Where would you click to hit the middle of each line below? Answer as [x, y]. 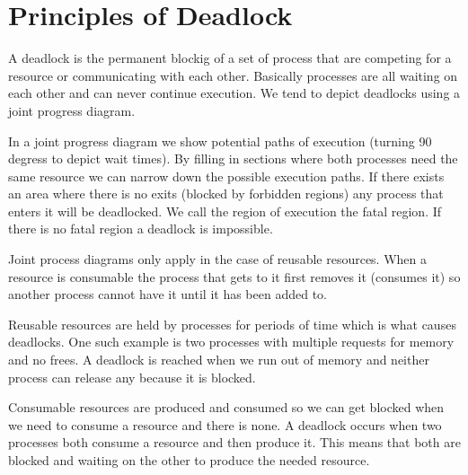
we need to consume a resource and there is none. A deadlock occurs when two [225, 424]
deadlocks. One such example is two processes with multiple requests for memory [231, 342]
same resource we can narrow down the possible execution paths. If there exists [226, 176]
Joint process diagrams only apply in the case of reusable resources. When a [218, 259]
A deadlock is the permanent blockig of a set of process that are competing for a [230, 58]
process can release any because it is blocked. [132, 377]
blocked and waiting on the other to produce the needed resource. [189, 460]
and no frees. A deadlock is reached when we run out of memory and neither [219, 360]
